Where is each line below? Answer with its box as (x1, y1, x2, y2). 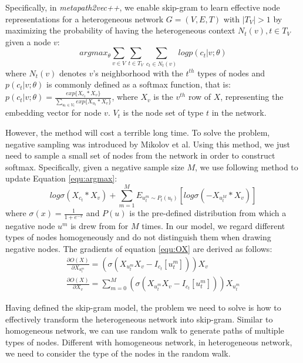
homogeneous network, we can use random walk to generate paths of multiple (5, 324, 284, 337)
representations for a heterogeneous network (5, 12, 164, 25)
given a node (5, 35, 51, 48)
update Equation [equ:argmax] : (5, 172, 117, 184)
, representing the (220, 90, 284, 103)
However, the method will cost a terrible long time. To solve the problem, (5, 126, 270, 138)
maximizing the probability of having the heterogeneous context (5, 24, 235, 36)
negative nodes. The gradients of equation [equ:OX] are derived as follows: (5, 243, 272, 255)
